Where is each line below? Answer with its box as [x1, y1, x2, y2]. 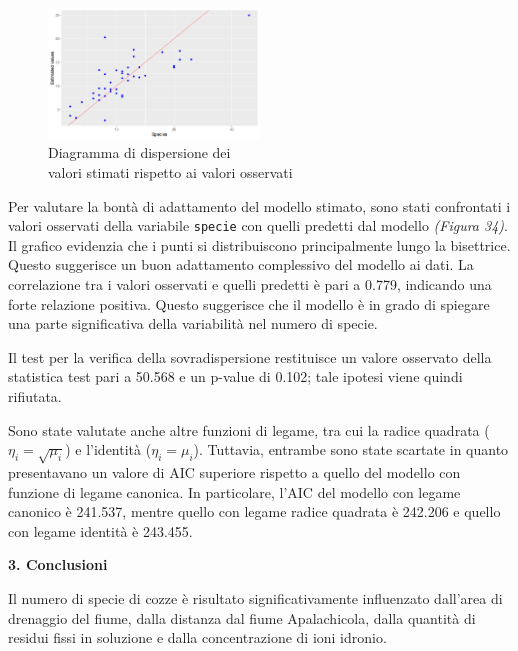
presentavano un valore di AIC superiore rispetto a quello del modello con [8, 461, 461, 482]
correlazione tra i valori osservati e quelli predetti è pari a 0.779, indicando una [8, 274, 492, 295]
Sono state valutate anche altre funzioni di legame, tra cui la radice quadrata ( [8, 419, 490, 440]
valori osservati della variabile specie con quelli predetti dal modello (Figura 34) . [8, 215, 508, 236]
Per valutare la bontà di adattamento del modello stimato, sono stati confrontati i [8, 195, 511, 216]
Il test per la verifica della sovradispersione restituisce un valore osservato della [8, 346, 492, 367]
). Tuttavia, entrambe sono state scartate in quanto [193, 439, 509, 460]
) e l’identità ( [65, 439, 152, 460]
